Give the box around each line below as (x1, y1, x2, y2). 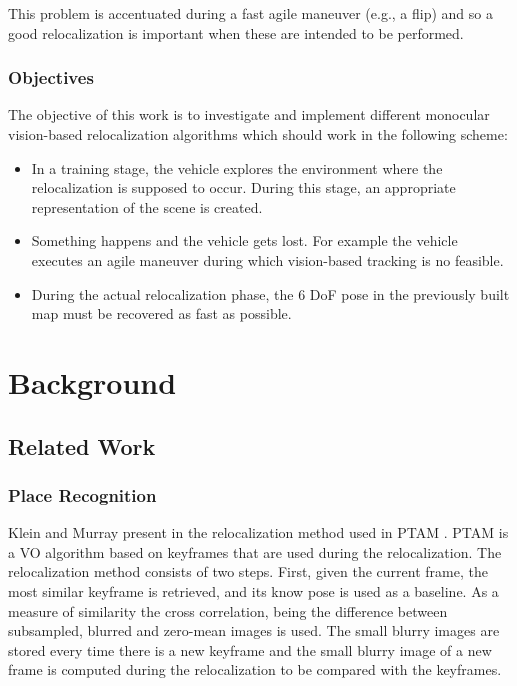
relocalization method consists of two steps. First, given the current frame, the (8, 561, 488, 582)
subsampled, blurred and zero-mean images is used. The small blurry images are (8, 620, 500, 641)
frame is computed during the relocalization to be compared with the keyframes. (8, 659, 502, 680)
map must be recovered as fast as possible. (31, 303, 292, 324)
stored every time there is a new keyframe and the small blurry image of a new (8, 639, 492, 660)
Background (8, 361, 177, 402)
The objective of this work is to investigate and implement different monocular (8, 104, 490, 125)
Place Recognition (8, 482, 157, 507)
